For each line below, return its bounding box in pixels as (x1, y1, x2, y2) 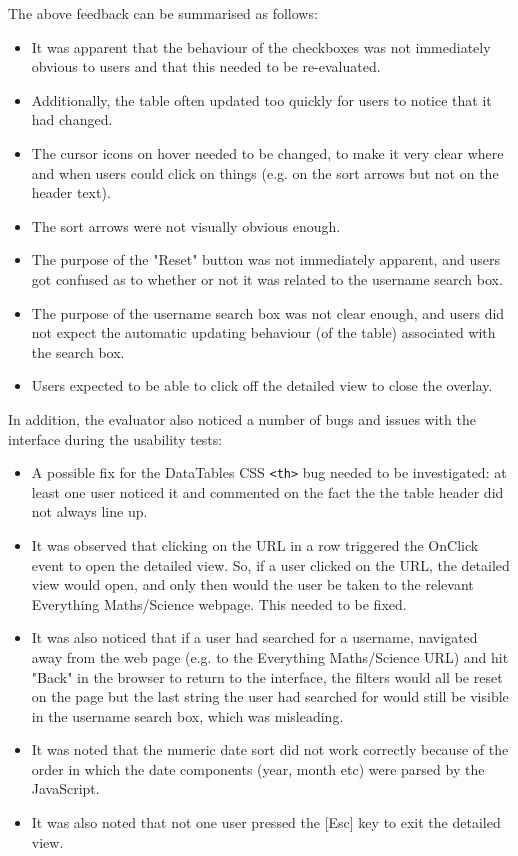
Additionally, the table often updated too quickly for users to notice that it (31, 89, 492, 110)
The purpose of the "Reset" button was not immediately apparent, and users (31, 249, 500, 270)
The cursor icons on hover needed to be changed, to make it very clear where (31, 142, 504, 163)
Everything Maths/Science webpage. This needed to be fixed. (31, 593, 407, 614)
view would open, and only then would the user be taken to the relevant (31, 574, 474, 595)
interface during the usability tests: (8, 428, 223, 449)
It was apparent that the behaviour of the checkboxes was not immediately (31, 36, 491, 57)
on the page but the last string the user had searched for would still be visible (31, 686, 509, 707)
